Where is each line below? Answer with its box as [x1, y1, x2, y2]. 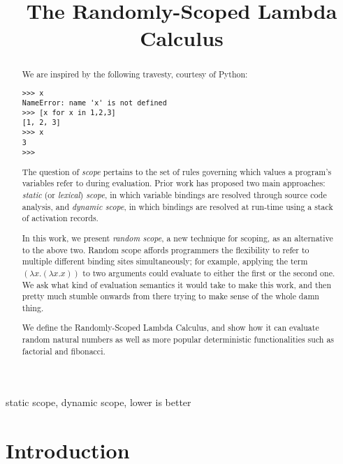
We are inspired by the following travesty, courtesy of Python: [22, 68, 248, 80]
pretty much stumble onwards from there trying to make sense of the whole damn [22, 290, 319, 302]
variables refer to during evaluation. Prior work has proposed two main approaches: [22, 177, 326, 189]
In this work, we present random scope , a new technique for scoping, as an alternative [22, 232, 333, 244]
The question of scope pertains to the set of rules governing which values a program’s [22, 165, 332, 177]
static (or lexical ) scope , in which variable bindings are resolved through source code [22, 189, 327, 201]
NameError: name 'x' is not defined [22, 99, 167, 107]
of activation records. [22, 212, 98, 224]
